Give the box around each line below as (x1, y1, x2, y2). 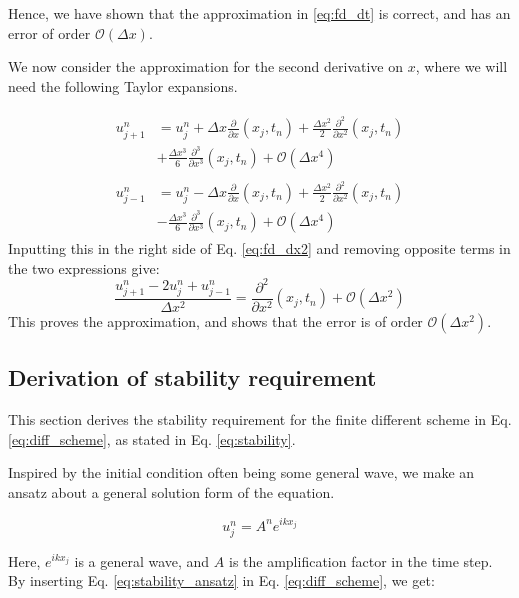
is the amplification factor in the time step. (228, 550, 493, 571)
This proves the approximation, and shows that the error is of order (8, 310, 423, 331)
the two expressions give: (8, 257, 160, 278)
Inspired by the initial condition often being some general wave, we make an (8, 462, 475, 483)
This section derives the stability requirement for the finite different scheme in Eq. (8, 409, 512, 430)
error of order (8, 22, 91, 43)
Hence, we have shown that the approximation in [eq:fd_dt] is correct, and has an (8, 3, 511, 23)
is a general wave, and (74, 550, 210, 571)
